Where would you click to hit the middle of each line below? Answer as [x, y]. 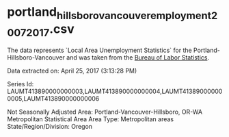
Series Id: [21, 84]
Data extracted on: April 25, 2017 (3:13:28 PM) [72, 71]
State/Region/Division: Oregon [50, 127]
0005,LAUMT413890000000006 [53, 99]
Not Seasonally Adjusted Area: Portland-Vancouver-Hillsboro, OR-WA [105, 112]
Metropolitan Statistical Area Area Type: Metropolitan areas [91, 119]
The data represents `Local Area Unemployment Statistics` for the [100, 50]
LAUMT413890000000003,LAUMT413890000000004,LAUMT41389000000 [115, 91]
